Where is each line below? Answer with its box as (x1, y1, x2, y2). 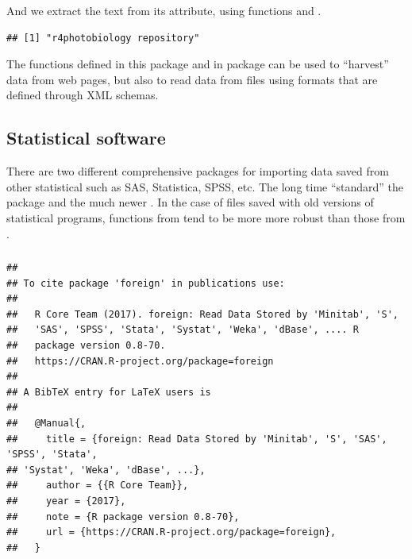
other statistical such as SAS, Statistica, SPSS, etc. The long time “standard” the (6, 178, 404, 195)
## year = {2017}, (6, 495, 126, 507)
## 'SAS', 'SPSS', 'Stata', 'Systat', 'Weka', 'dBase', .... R (6, 324, 359, 336)
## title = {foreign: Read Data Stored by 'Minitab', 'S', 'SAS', (6, 433, 387, 445)
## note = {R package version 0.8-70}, (6, 511, 240, 522)
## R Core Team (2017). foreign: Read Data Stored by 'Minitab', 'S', (6, 308, 399, 320)
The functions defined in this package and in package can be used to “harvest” (6, 56, 389, 72)
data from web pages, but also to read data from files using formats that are (6, 71, 378, 87)
